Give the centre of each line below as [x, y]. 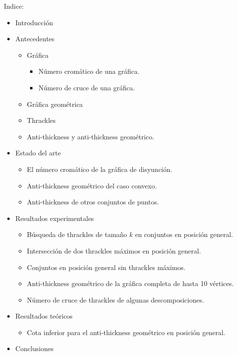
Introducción [34, 22]
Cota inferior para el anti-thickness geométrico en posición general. [126, 332]
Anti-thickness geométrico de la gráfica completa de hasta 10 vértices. [130, 283]
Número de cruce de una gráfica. [87, 87]
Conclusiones [34, 348]
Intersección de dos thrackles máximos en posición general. [114, 250]
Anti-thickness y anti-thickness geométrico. [91, 136]
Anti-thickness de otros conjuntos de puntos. [93, 202]
